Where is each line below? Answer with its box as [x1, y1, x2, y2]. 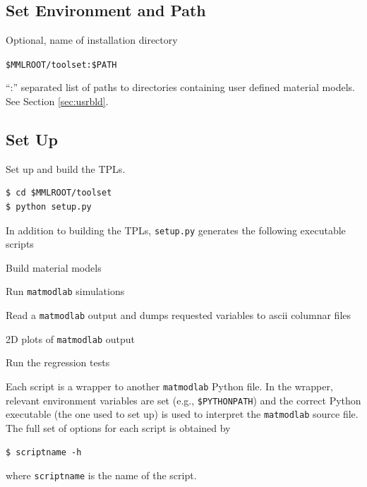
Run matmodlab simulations [6, 284, 125, 299]
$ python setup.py [6, 202, 92, 212]
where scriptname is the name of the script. [6, 468, 197, 483]
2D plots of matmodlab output [6, 331, 135, 346]
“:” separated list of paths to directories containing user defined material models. [6, 80, 355, 95]
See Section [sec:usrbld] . [6, 94, 109, 109]
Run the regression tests [6, 355, 110, 370]
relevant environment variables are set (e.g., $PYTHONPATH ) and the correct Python [6, 392, 361, 407]
